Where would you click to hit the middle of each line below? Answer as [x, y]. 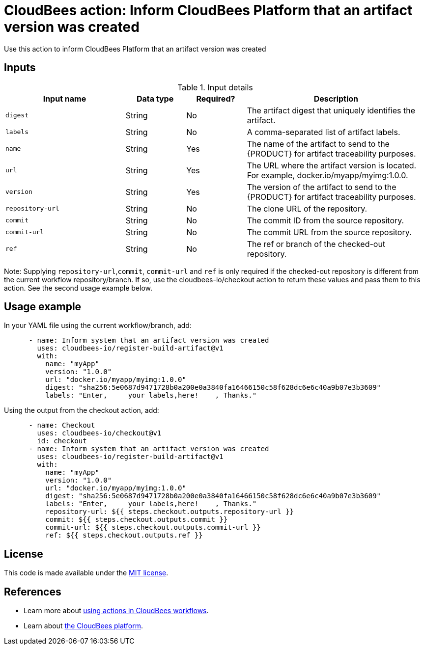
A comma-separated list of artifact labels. [324, 132]
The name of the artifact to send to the [318, 144]
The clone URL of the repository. [307, 208]
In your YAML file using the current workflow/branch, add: [98, 325]
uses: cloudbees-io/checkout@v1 [99, 433]
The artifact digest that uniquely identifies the [331, 110]
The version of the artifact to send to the [322, 187]
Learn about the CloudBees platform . [84, 626]
